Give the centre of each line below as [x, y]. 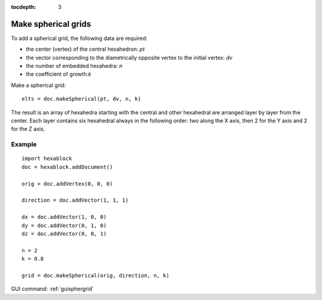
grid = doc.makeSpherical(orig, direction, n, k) [96, 275]
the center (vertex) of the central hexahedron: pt [85, 49]
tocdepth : [24, 7]
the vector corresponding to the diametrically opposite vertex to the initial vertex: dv [129, 57]
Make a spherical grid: [38, 85]
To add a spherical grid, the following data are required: [79, 38]
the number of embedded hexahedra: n [74, 66]
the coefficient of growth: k [59, 74]
